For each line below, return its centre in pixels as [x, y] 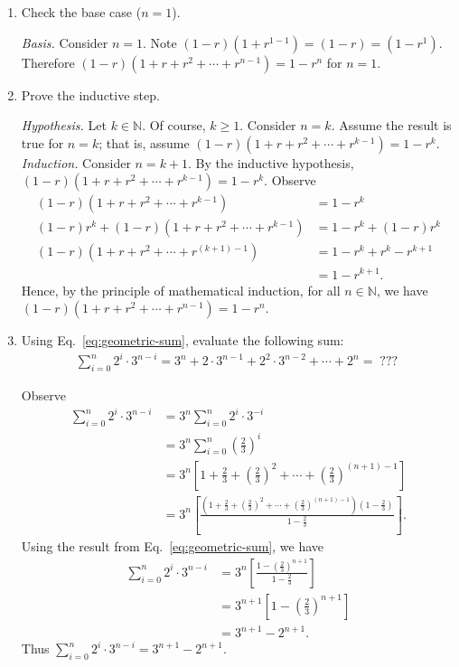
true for [42, 142]
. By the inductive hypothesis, [271, 162]
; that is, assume [144, 142]
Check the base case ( [81, 12]
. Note [160, 42]
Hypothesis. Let [64, 125]
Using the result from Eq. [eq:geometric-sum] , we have [172, 546]
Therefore [48, 62]
